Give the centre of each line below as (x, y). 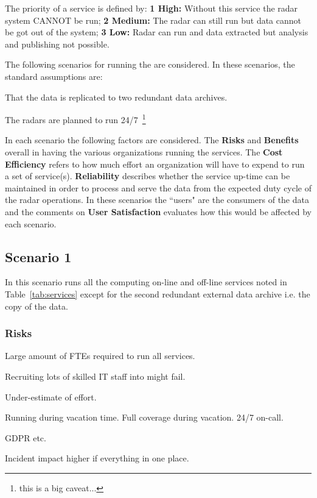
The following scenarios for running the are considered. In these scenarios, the (150, 64)
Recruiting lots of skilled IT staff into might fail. (95, 376)
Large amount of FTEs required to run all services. (100, 356)
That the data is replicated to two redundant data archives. (116, 97)
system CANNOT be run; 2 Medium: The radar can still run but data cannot (153, 20)
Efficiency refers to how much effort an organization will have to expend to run (155, 164)
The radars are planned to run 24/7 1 (75, 119)
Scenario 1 (38, 256)
